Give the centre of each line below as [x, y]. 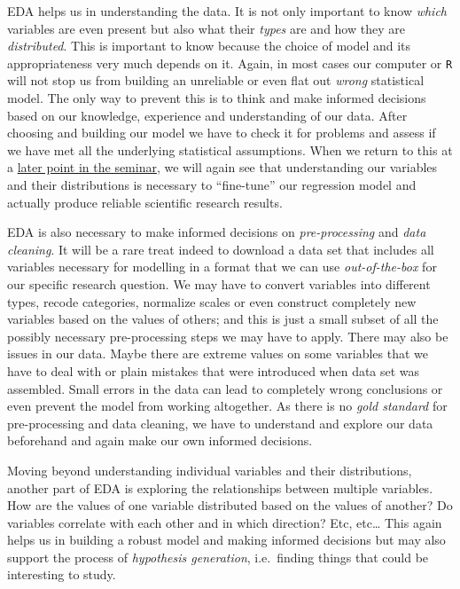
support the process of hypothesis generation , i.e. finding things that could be [218, 557]
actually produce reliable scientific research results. [145, 202]
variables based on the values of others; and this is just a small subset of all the [223, 319]
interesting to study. [62, 574]
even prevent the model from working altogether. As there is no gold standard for [227, 406]
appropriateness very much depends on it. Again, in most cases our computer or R [230, 63]
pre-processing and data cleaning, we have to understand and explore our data [220, 423]
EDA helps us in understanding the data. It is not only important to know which [227, 11]
